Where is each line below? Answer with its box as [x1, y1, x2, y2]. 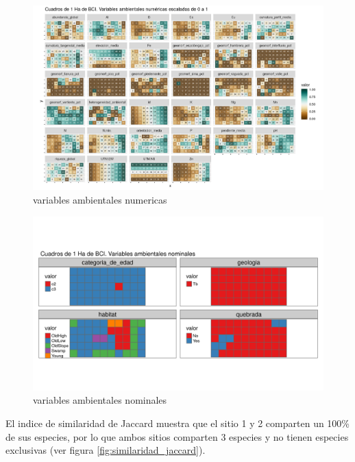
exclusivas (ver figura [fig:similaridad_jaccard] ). [5, 443, 206, 457]
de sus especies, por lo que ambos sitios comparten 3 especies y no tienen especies [5, 429, 349, 443]
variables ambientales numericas [33, 192, 167, 206]
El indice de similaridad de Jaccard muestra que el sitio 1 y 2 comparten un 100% [5, 416, 350, 430]
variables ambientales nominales [33, 393, 167, 407]
